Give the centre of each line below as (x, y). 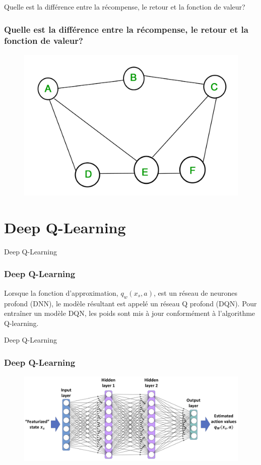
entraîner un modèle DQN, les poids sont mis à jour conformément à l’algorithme (130, 313)
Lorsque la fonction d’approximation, (61, 292)
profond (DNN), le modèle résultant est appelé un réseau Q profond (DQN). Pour (130, 303)
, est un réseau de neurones (195, 292)
